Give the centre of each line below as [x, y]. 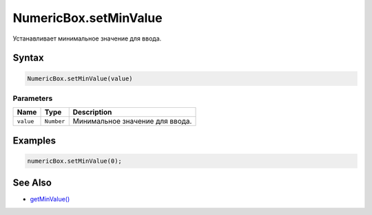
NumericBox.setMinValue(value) [80, 78]
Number [55, 121]
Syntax [28, 58]
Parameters [33, 98]
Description [92, 112]
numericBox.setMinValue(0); [74, 161]
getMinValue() [50, 199]
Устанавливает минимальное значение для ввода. [87, 38]
